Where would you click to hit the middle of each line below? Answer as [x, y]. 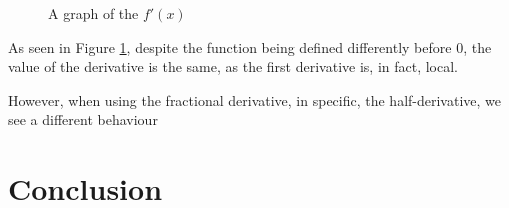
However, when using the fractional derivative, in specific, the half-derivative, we [255, 99]
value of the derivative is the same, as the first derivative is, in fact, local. [233, 66]
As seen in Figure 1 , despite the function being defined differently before [230, 46]
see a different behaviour [83, 119]
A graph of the [93, 13]
